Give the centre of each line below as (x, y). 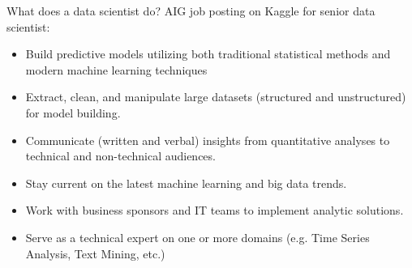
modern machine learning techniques (116, 69)
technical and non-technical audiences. (120, 156)
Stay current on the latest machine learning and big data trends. (186, 183)
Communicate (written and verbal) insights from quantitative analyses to (208, 140)
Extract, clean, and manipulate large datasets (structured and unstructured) (216, 97)
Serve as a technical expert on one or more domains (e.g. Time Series (197, 237)
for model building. (73, 112)
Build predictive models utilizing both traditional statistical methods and (208, 54)
